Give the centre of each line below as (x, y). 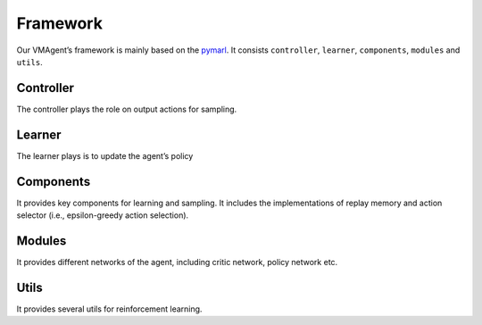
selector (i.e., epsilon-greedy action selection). (103, 215)
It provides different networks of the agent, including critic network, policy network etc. (177, 262)
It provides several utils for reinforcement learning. (109, 309)
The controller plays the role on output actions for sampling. (127, 109)
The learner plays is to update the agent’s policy (105, 155)
